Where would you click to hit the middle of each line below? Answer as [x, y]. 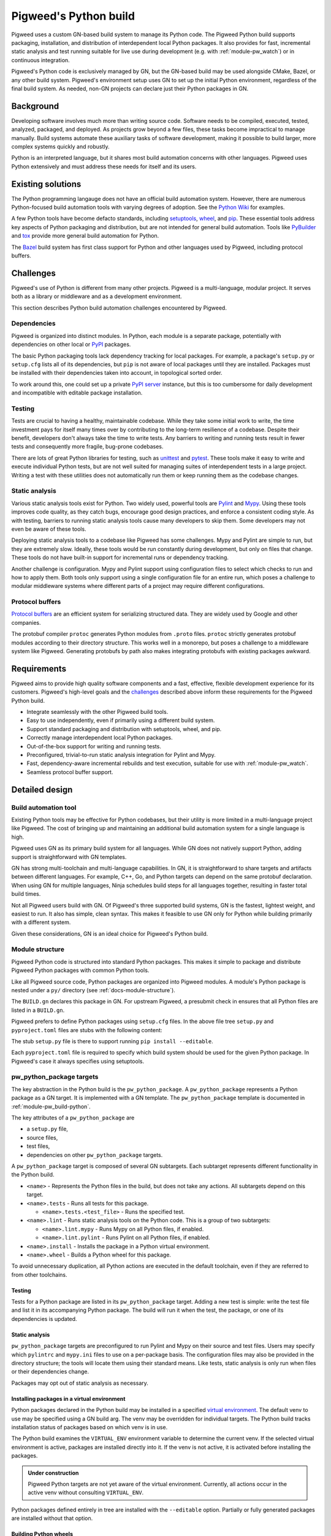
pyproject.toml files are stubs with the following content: [87, 1030]
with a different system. [41, 922]
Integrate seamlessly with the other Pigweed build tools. [97, 712]
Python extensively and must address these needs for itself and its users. [104, 167]
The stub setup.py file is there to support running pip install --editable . [112, 1041]
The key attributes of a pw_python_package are [73, 1118]
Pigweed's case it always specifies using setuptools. [78, 1061]
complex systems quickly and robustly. [60, 146]
